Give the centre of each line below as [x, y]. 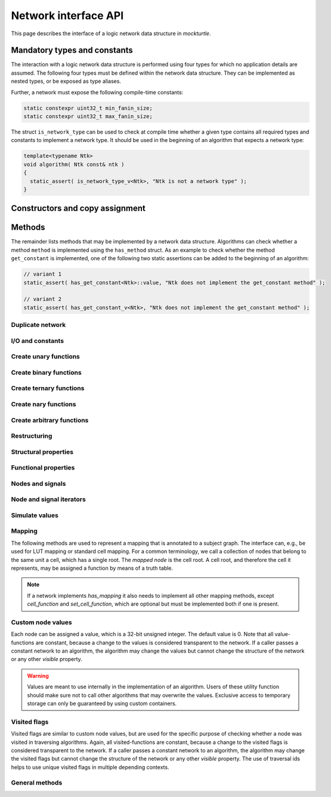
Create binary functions [46, 372]
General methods [37, 783]
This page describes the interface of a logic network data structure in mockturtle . [111, 33]
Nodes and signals [38, 483]
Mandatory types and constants [72, 50]
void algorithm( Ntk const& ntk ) [74, 164]
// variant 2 [43, 299]
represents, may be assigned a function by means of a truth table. [92, 568]
